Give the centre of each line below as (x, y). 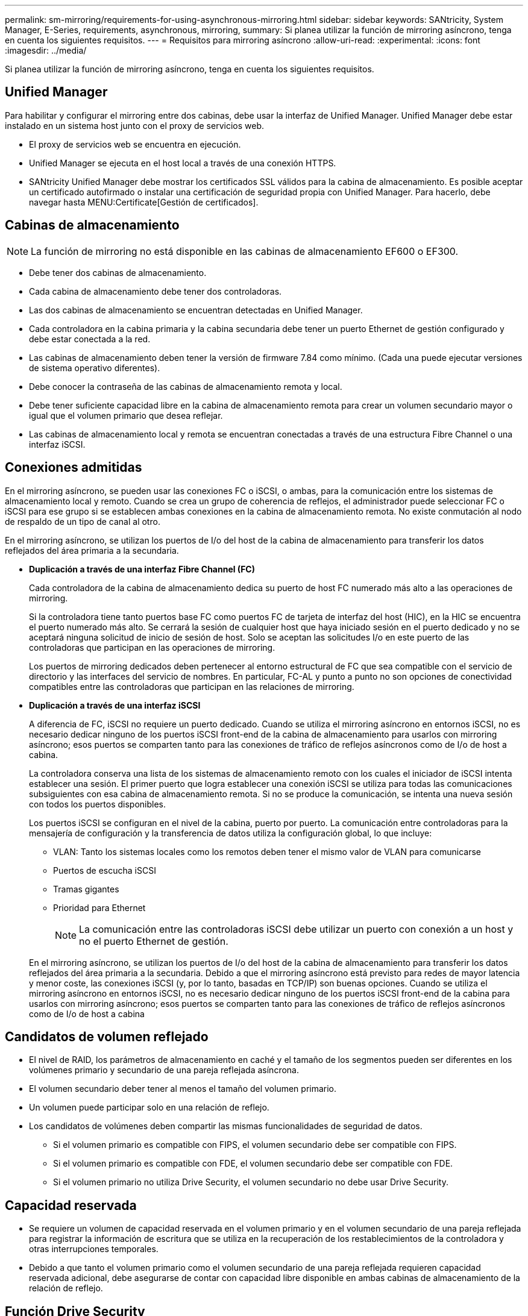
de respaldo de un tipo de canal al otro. (83, 521)
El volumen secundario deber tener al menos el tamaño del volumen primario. (183, 1089)
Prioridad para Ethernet (99, 907)
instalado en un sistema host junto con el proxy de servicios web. (134, 125)
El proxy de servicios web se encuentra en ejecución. (135, 144)
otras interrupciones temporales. (94, 1249)
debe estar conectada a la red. (90, 339)
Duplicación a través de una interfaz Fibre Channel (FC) (142, 569)
